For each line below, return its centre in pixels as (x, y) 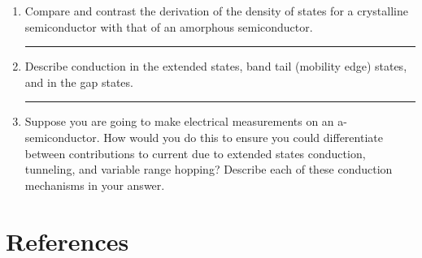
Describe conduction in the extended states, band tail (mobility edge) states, (216, 66)
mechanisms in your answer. (95, 185)
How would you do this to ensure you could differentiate (243, 137)
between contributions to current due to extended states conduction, (195, 153)
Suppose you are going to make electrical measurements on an (179, 121)
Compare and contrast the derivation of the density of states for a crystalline (216, 11)
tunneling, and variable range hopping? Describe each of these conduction (209, 169)
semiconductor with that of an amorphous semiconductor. (169, 26)
